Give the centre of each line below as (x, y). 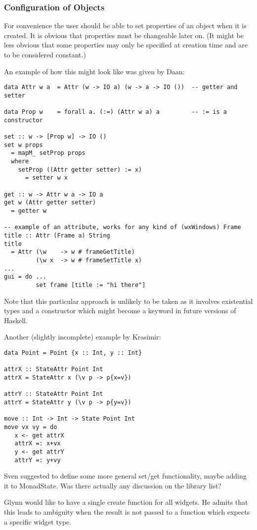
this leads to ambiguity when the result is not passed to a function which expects (127, 511)
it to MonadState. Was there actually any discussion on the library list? (113, 485)
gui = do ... (25, 277)
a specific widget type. (38, 521)
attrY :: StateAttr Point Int (54, 394)
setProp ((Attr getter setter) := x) (80, 169)
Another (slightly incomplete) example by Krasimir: (83, 337)
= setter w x (46, 178)
